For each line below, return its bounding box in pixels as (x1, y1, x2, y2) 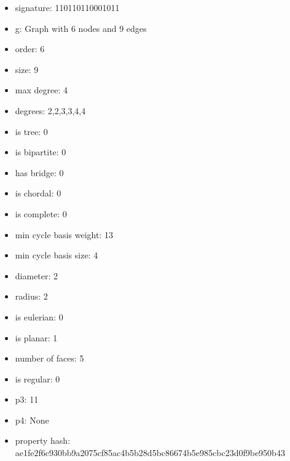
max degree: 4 (15, 83, 68, 96)
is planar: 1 (15, 331, 58, 344)
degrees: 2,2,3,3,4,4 (15, 104, 86, 117)
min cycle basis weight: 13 (15, 228, 113, 241)
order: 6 (15, 42, 45, 55)
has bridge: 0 (15, 166, 64, 179)
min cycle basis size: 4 (15, 249, 98, 261)
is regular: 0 (15, 372, 60, 385)
